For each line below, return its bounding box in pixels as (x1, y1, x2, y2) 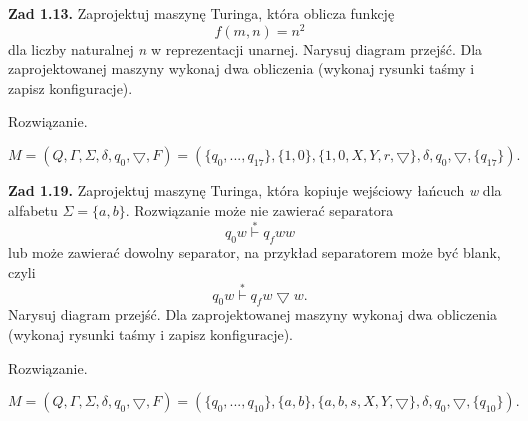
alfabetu (8, 199, 58, 220)
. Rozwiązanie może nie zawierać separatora (125, 199, 394, 220)
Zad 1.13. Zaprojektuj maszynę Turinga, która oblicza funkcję (8, 3, 395, 23)
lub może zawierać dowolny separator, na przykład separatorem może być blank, (8, 242, 501, 263)
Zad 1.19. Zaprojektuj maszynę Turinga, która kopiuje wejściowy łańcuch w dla (8, 180, 502, 201)
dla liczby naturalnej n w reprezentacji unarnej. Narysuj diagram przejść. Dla (8, 38, 483, 59)
